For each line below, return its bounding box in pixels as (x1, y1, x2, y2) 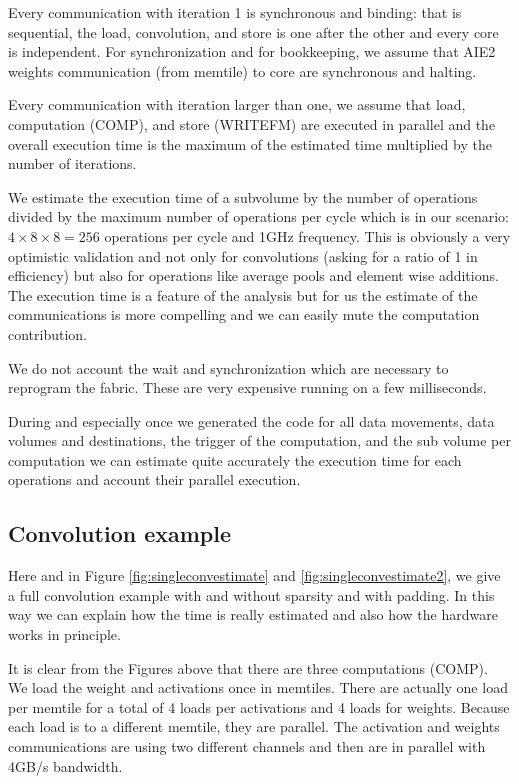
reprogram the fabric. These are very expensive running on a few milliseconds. (8, 377, 487, 398)
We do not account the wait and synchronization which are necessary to (8, 357, 449, 378)
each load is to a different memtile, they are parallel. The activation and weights (8, 716, 500, 737)
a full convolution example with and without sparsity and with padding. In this (8, 584, 495, 605)
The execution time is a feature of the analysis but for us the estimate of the (8, 284, 478, 305)
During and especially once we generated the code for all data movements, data (8, 410, 495, 431)
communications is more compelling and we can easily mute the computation (8, 304, 480, 325)
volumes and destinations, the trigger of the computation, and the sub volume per (8, 430, 511, 451)
